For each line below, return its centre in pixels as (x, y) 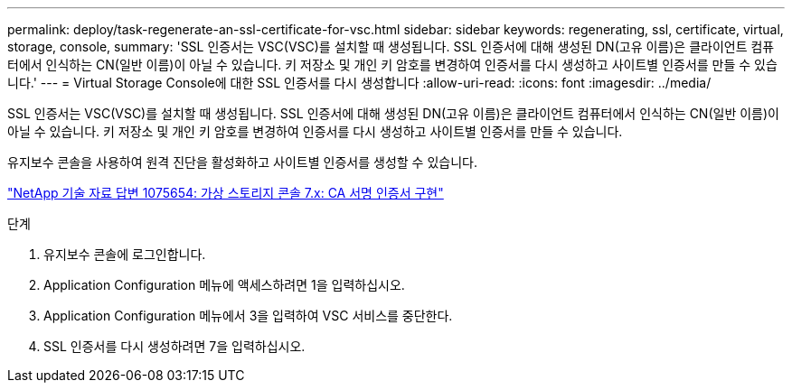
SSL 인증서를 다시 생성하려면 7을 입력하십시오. (174, 346)
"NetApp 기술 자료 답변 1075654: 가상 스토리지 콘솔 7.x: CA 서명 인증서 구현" (226, 193)
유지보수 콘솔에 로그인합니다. (125, 254)
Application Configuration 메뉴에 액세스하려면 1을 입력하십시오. (224, 285)
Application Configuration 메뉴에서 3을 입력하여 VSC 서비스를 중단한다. (248, 316)
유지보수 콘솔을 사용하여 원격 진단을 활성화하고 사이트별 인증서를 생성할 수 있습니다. (242, 162)
